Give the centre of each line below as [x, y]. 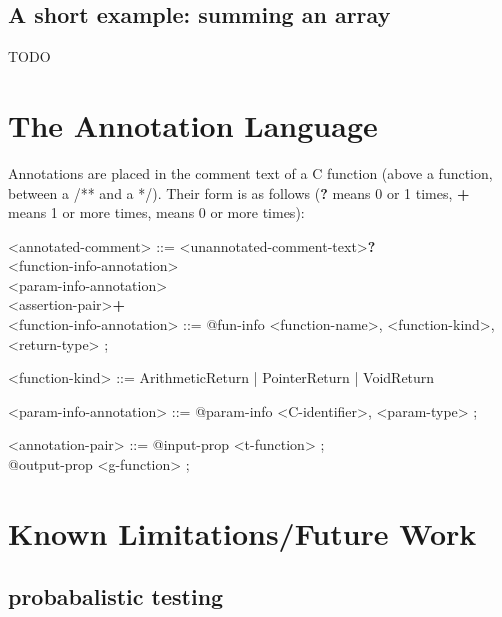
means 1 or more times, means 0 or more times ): [156, 212]
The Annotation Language [193, 124]
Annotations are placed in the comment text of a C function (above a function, [250, 172]
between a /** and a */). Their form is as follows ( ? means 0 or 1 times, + [239, 192]
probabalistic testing [116, 596]
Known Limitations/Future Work [242, 532]
